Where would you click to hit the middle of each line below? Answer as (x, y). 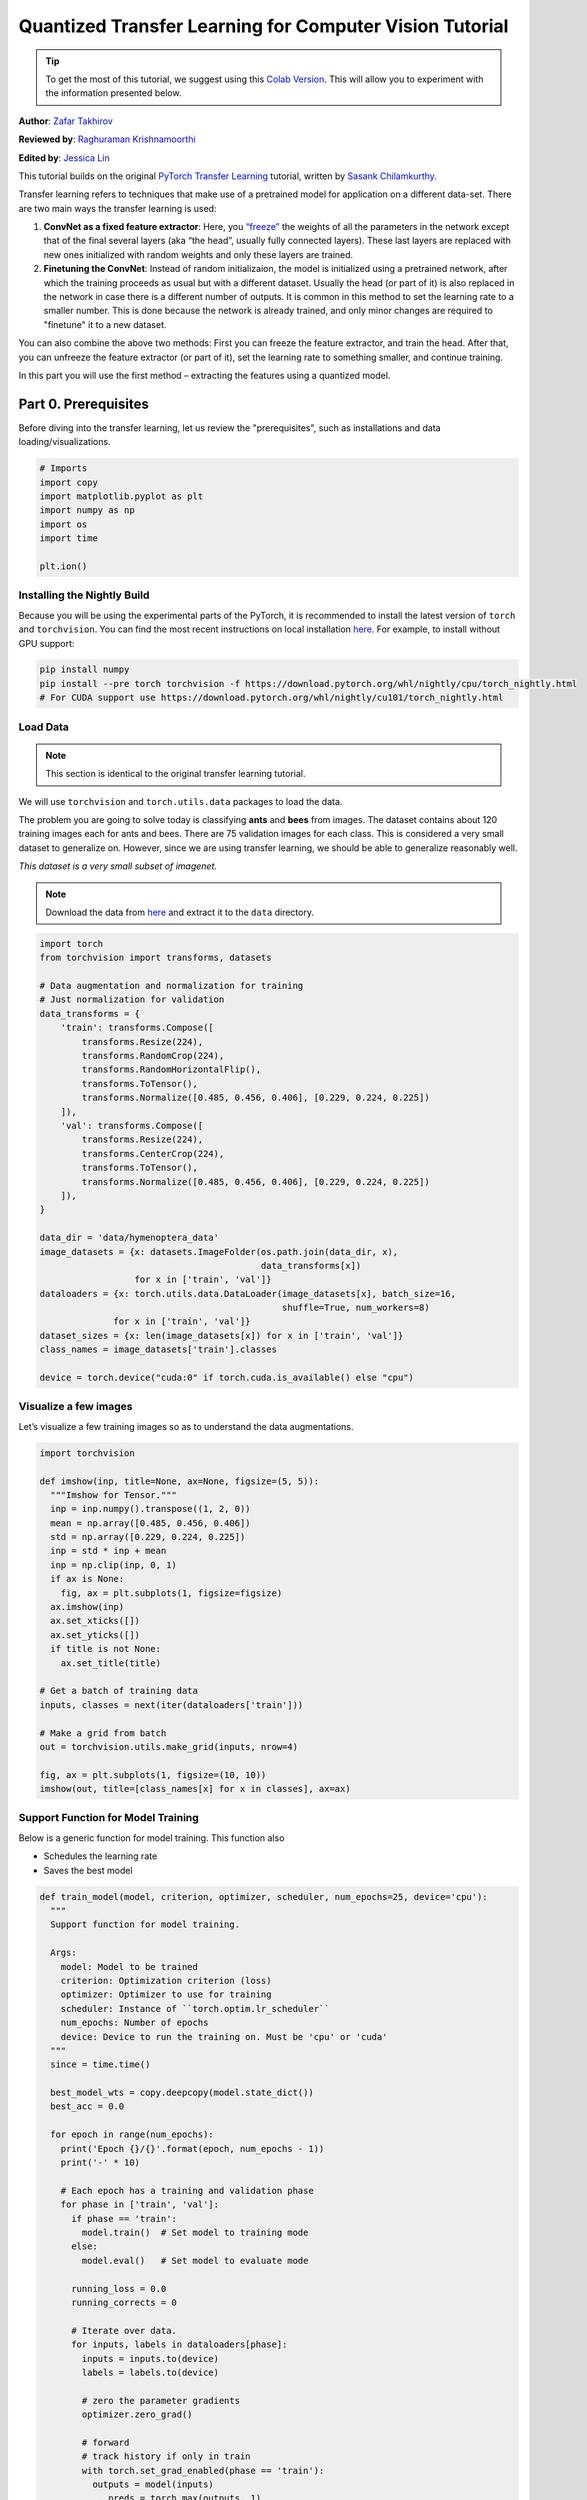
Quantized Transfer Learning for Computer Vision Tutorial (263, 26)
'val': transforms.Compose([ (132, 1125)
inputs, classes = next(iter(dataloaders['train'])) (171, 1704)
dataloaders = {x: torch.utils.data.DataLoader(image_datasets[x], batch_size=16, (248, 1293)
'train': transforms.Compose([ (137, 1028)
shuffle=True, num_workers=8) (355, 1308)
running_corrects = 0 (124, 2302)
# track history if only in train (166, 2456)
